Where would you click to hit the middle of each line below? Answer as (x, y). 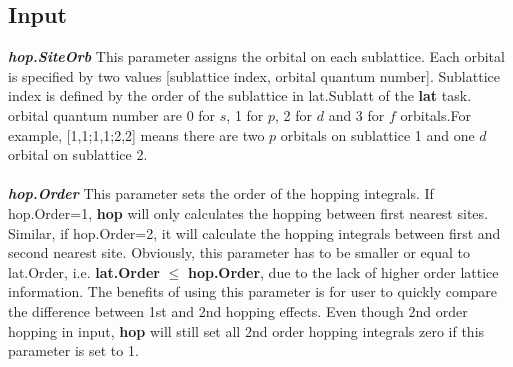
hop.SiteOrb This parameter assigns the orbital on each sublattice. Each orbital (256, 56)
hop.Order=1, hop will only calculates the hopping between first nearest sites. (248, 212)
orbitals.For (435, 114)
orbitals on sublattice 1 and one (377, 134)
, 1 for (245, 114)
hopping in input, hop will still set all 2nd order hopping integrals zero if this (246, 330)
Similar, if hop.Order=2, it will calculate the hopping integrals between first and (254, 232)
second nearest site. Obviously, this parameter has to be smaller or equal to (239, 252)
